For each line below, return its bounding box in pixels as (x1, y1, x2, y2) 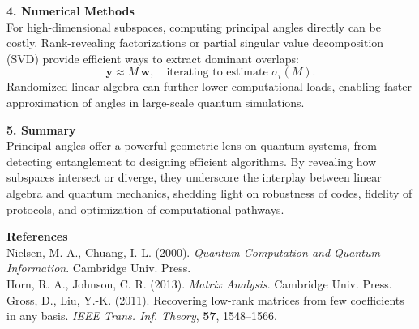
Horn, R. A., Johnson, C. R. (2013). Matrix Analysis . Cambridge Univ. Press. (6, 275, 392, 292)
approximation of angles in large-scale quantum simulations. (6, 93, 305, 110)
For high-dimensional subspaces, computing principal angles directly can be (6, 18, 381, 35)
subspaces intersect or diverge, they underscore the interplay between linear (6, 169, 382, 186)
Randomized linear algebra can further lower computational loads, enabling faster (6, 78, 412, 95)
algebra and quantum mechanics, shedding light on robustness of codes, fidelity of (6, 184, 413, 201)
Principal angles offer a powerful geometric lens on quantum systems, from (6, 137, 377, 154)
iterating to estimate (166, 66, 268, 79)
